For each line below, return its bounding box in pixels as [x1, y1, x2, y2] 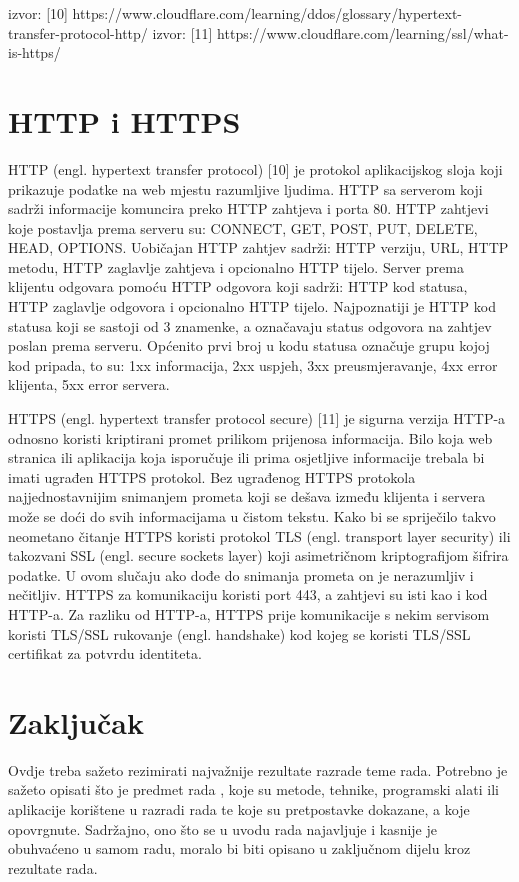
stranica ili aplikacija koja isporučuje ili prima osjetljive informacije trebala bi [8, 447, 485, 468]
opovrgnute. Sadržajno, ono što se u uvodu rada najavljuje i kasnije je [8, 818, 437, 839]
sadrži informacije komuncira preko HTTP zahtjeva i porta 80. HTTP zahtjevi [8, 198, 489, 219]
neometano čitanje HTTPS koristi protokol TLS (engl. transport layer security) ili [8, 525, 511, 546]
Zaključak [8, 701, 144, 742]
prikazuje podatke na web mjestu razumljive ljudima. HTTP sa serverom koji [8, 178, 483, 199]
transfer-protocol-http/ [8, 22, 148, 43]
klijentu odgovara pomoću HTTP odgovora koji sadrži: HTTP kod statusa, [8, 276, 468, 297]
